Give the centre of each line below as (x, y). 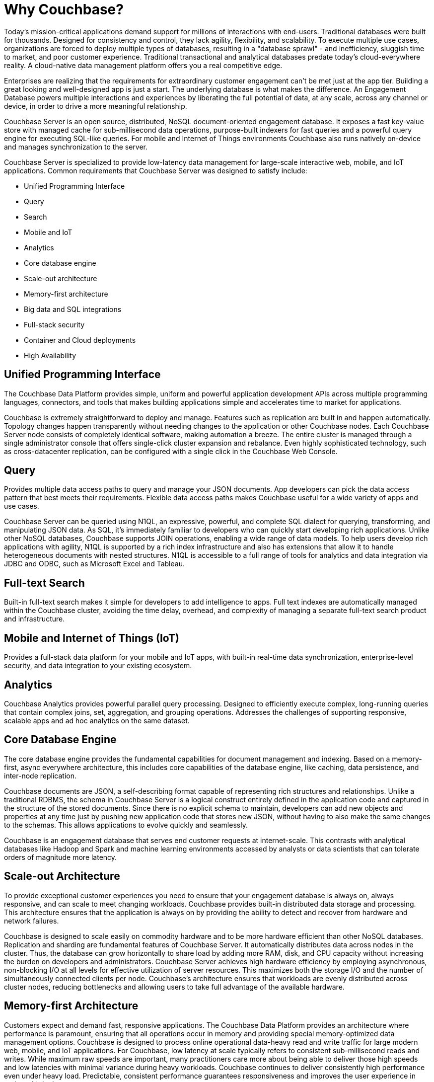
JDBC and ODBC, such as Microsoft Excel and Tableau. (94, 564)
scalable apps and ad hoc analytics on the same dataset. (97, 720)
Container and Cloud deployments (80, 340)
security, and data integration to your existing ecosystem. (98, 666)
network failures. (32, 921)
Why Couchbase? (64, 9)
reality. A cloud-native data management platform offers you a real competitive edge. (143, 65)
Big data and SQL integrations (73, 309)
